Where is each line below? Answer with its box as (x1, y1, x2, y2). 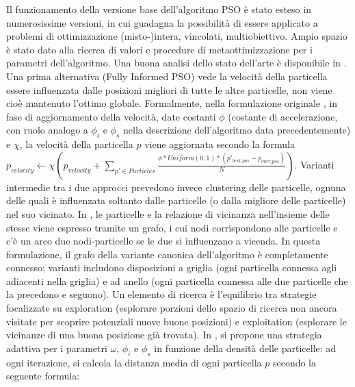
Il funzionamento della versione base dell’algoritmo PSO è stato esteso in (6, 2, 311, 16)
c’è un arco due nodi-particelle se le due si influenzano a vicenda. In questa (6, 234, 321, 248)
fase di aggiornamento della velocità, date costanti (6, 109, 216, 123)
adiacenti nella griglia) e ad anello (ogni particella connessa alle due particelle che (6, 273, 348, 288)
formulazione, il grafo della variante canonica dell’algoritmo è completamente (6, 247, 328, 261)
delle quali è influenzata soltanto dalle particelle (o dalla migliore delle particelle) (6, 193, 346, 208)
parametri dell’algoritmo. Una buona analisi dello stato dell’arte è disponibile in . (6, 55, 347, 70)
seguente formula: (6, 369, 80, 383)
